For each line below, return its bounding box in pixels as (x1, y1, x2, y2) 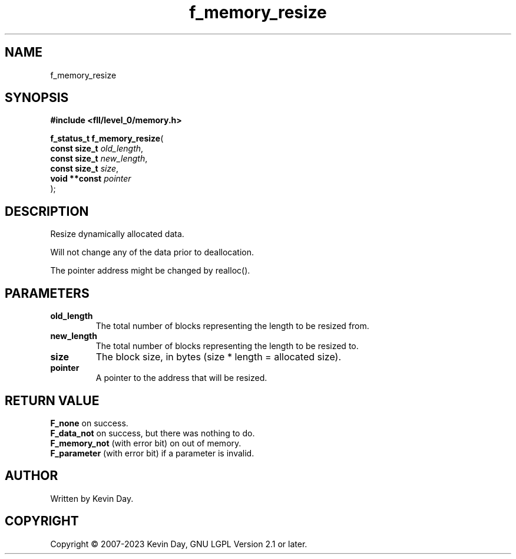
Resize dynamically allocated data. (50, 229, 184, 239)
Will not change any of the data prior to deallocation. (50, 247, 254, 258)
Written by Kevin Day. (50, 493, 134, 504)
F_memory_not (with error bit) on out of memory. (50, 438, 242, 448)
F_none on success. (50, 417, 128, 428)
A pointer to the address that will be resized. (95, 373, 267, 383)
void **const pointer (50, 173, 131, 184)
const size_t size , (50, 163, 119, 174)
